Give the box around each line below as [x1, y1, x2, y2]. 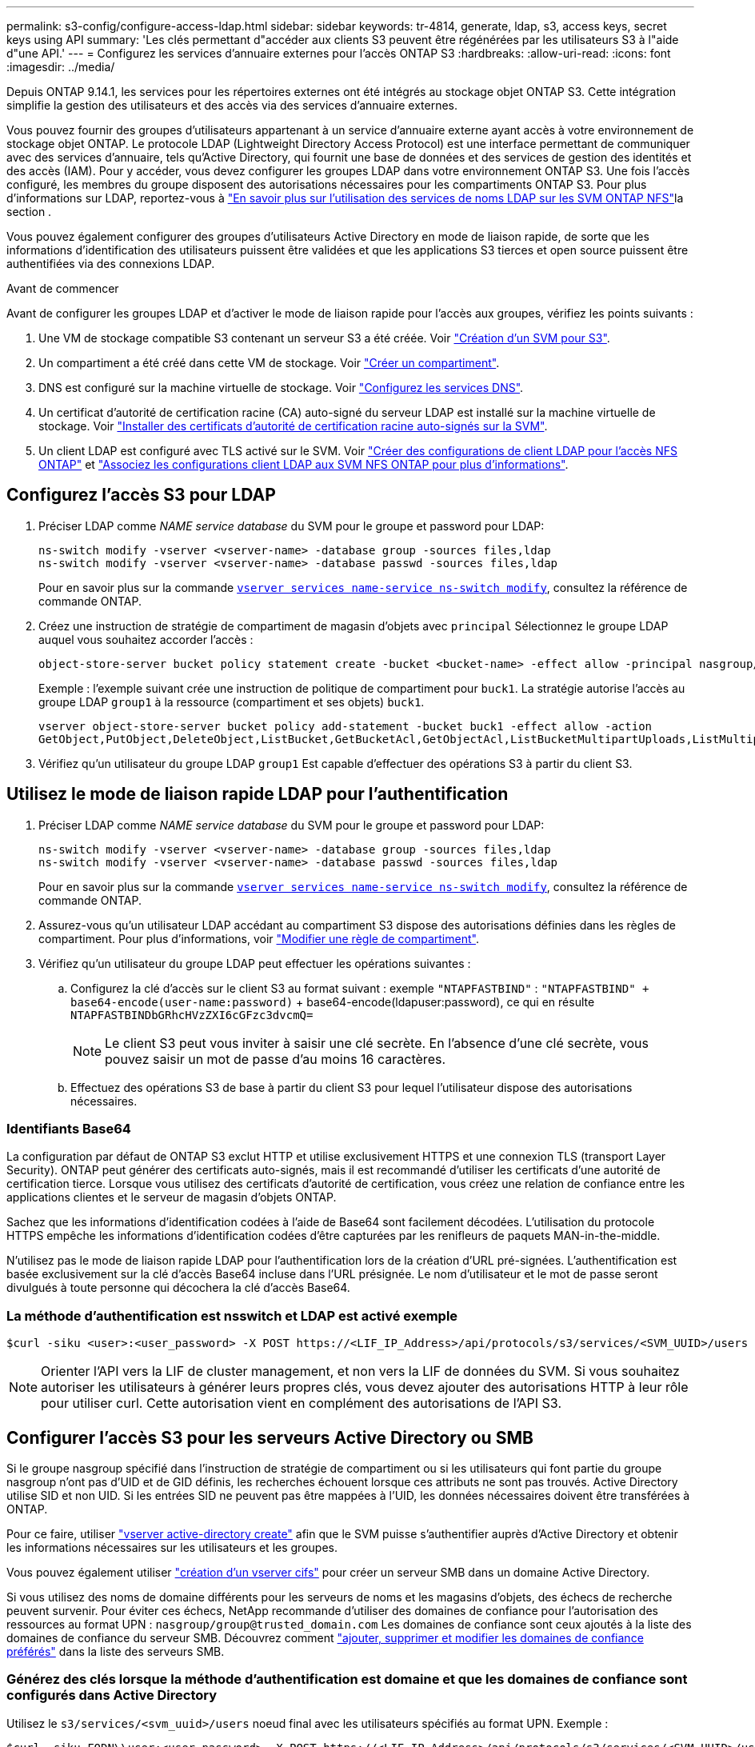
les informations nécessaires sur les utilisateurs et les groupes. [6, 1541, 338, 1555]
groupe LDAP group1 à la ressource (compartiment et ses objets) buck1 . [38, 694, 425, 709]
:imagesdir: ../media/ [6, 60, 115, 74]
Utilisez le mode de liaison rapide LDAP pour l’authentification [6, 784, 509, 805]
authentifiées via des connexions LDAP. [6, 257, 215, 270]
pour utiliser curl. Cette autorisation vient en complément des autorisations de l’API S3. [41, 1395, 561, 1412]
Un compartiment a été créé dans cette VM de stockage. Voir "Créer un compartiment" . [38, 356, 500, 370]
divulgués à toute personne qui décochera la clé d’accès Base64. [6, 1281, 350, 1295]
